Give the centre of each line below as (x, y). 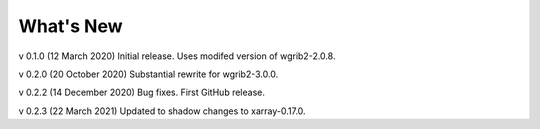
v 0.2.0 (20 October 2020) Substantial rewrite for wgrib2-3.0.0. (148, 74)
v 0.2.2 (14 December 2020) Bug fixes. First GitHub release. (141, 92)
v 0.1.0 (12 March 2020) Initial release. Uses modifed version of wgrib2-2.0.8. (177, 56)
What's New (71, 26)
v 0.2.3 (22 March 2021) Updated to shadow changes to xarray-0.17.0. (162, 111)
